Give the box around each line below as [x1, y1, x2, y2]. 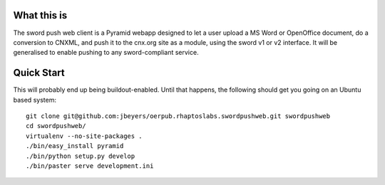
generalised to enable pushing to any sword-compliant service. [13, 48, 199, 57]
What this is [13, 9, 68, 21]
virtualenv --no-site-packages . [26, 132, 143, 140]
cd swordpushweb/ [26, 122, 86, 130]
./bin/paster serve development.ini [26, 162, 154, 170]
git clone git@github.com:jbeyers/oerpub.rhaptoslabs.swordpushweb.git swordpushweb [26, 112, 331, 120]
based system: [13, 95, 57, 104]
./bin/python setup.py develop [26, 152, 135, 160]
